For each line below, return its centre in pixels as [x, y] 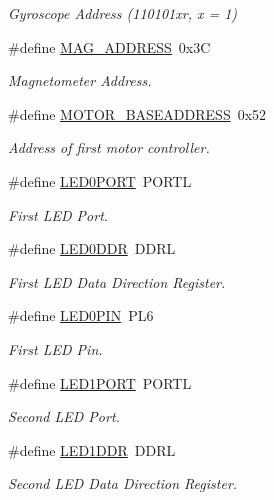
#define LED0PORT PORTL [100, 180]
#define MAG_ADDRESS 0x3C [109, 46]
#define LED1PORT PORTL [100, 382]
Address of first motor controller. [109, 147]
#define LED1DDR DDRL [92, 449]
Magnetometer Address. [80, 80]
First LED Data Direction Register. [117, 281]
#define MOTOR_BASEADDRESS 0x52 [137, 113]
